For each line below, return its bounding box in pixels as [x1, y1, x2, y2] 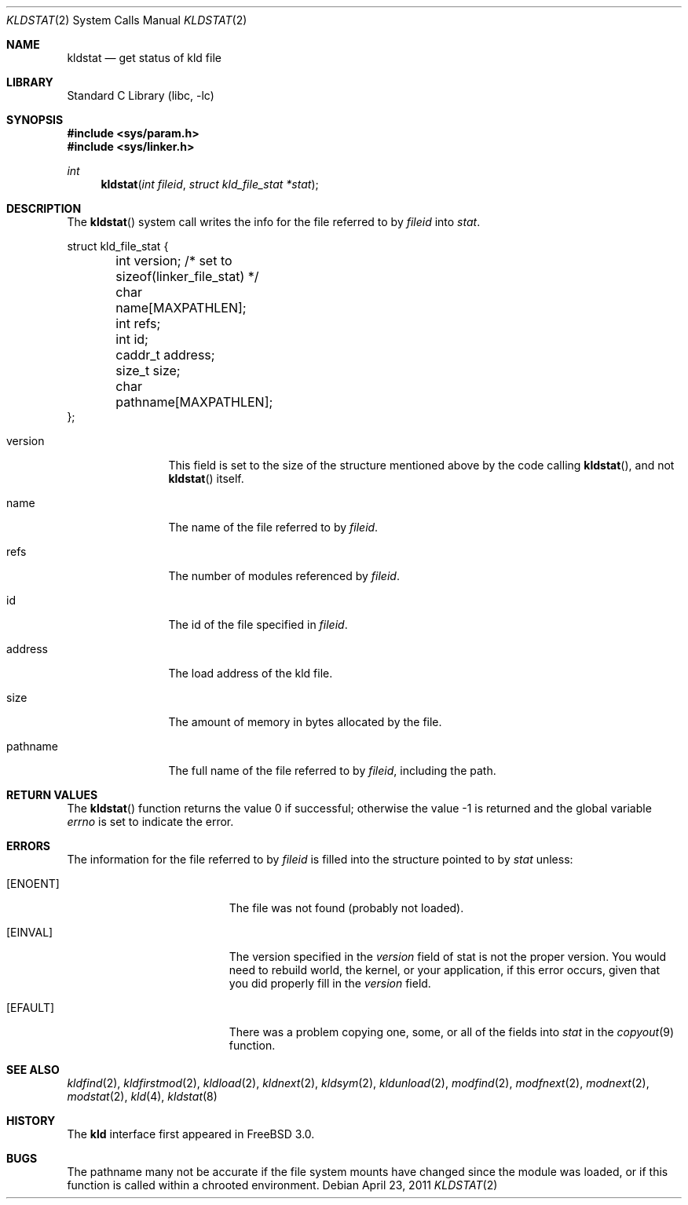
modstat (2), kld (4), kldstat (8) [67, 1090, 218, 1103]
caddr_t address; [115, 347, 215, 363]
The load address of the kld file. [168, 666, 333, 680]
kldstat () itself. [168, 472, 244, 485]
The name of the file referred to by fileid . [168, 520, 379, 534]
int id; [115, 331, 148, 347]
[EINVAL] [6, 926, 53, 939]
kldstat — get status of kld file [67, 51, 221, 64]
